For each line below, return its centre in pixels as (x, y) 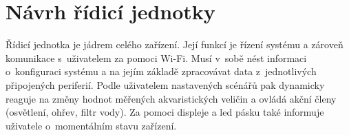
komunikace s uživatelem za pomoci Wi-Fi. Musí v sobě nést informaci (156, 58)
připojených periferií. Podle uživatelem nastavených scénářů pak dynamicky (165, 84)
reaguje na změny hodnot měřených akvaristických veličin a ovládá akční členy (171, 98)
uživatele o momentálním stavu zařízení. (91, 125)
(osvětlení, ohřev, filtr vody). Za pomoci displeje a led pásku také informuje (165, 112)
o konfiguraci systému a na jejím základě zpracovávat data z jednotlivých (161, 71)
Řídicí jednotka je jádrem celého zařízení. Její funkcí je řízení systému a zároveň (174, 44)
